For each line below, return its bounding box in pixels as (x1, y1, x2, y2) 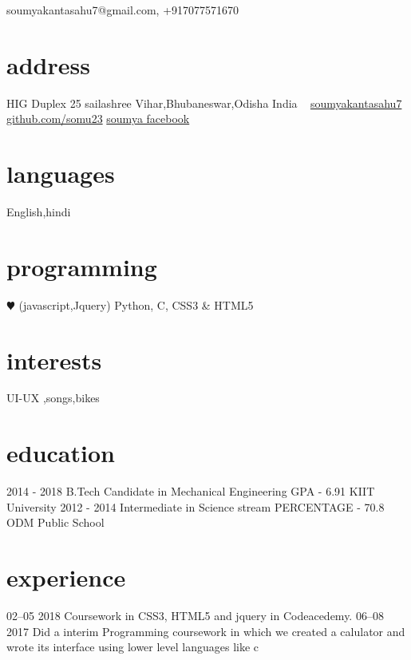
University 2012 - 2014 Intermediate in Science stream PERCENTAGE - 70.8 (6, 498, 385, 515)
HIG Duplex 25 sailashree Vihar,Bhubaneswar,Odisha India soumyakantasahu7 (6, 94, 402, 111)
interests (6, 343, 102, 376)
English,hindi (6, 204, 71, 220)
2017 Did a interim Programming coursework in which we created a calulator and (6, 622, 405, 639)
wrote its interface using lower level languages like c (6, 638, 259, 655)
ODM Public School (6, 514, 105, 531)
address (6, 48, 90, 81)
